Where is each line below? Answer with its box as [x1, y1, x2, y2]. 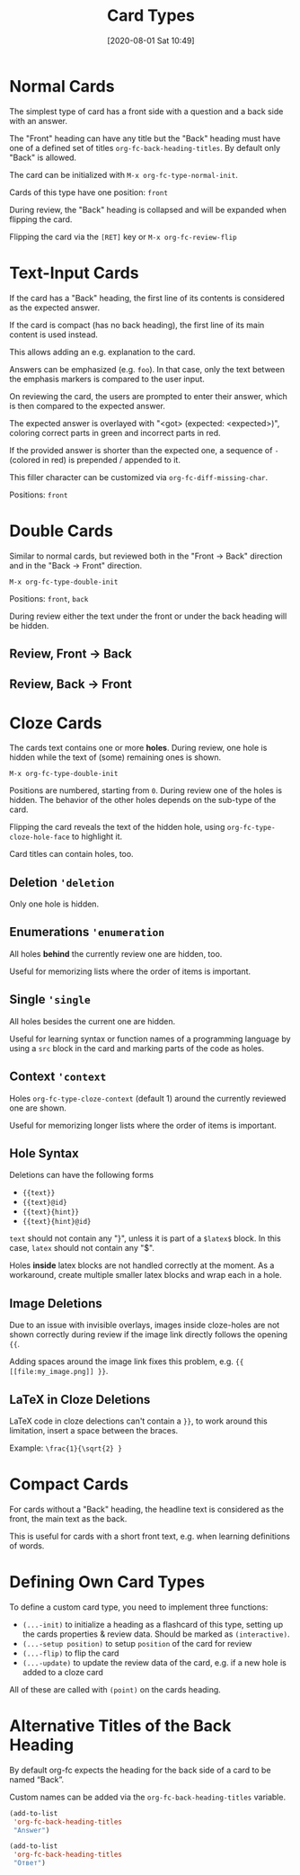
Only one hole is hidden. [9, 898, 100, 909]
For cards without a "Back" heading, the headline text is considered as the [9, 1504, 285, 1514]
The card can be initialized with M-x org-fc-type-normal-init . [9, 169, 238, 180]
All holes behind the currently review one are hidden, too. [9, 948, 223, 959]
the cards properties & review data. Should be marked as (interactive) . [22, 1629, 290, 1639]
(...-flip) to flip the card [22, 1647, 119, 1658]
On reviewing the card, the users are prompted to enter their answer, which [9, 390, 287, 401]
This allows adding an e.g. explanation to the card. [9, 346, 196, 357]
